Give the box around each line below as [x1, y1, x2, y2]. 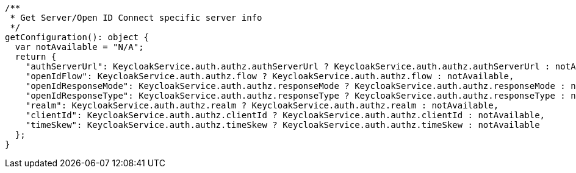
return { [15, 52, 57, 62]
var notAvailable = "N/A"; [15, 42, 144, 52]
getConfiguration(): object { [5, 32, 149, 42]
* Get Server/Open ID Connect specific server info [10, 13, 262, 23]
